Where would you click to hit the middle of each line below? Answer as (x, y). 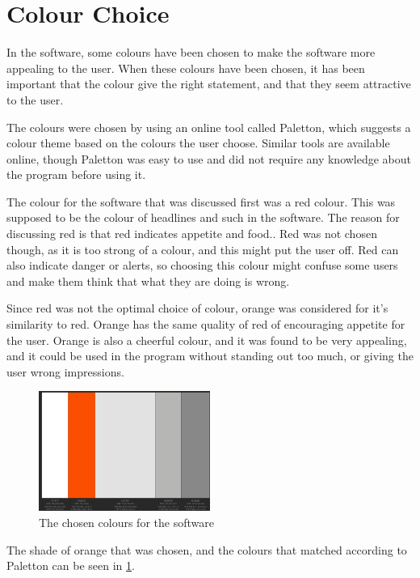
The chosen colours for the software (126, 523)
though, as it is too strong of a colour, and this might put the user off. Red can (203, 249)
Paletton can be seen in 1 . (71, 565)
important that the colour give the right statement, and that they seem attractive (209, 84)
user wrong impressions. (65, 371)
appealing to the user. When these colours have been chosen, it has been (186, 68)
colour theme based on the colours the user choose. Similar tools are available (198, 143)
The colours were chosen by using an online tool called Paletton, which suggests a (209, 127)
